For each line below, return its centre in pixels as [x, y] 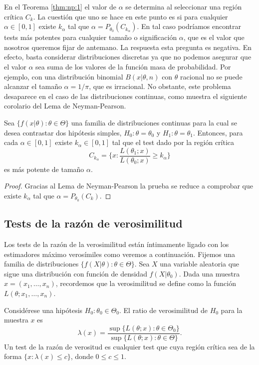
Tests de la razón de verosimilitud [93, 223]
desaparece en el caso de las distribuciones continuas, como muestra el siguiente [126, 96]
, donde [82, 356]
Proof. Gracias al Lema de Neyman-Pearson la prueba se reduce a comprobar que [129, 186]
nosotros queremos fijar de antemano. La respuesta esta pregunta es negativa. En [128, 47]
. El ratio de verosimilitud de [163, 310]
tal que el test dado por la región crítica [173, 142]
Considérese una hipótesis [43, 310]
